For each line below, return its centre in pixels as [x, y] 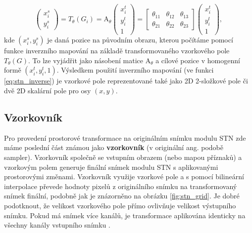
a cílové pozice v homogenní [198, 60]
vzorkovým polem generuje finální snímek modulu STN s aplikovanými [111, 167]
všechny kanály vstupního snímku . [57, 225]
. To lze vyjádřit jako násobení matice [86, 60]
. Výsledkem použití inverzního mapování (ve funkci [135, 70]
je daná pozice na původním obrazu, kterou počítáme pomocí [140, 40]
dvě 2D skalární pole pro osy [48, 91]
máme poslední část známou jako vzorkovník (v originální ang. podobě [114, 147]
